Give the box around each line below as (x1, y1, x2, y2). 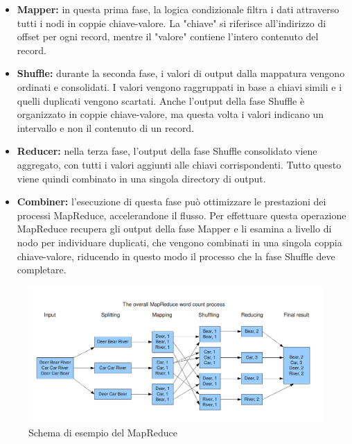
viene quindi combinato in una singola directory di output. (17, 171, 266, 185)
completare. (17, 262, 67, 277)
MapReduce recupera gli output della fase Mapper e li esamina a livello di (17, 221, 332, 236)
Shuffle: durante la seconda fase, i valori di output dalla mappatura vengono (17, 66, 345, 80)
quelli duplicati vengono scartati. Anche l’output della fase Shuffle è (17, 93, 305, 108)
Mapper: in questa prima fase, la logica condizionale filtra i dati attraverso (17, 2, 340, 16)
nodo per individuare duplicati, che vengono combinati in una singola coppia (17, 234, 342, 249)
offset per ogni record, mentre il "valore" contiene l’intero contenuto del (17, 29, 319, 44)
